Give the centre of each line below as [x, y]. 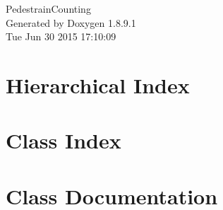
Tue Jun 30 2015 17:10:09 [61, 36]
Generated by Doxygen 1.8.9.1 [71, 22]
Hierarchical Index [98, 84]
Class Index [64, 140]
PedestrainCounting [48, 8]
